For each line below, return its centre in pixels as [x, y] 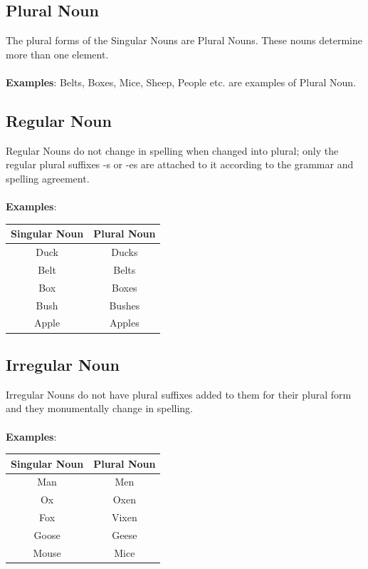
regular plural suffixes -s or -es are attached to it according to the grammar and [180, 164]
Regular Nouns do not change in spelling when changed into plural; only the [172, 150]
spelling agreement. [48, 178]
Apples [124, 323]
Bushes [125, 305]
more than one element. [57, 54]
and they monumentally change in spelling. [99, 408]
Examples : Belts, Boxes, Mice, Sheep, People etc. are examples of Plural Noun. [181, 82]
